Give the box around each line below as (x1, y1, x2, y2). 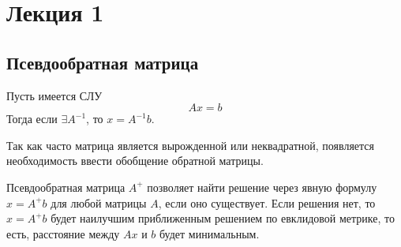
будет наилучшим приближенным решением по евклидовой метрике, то (51, 210, 395, 226)
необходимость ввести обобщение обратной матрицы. (6, 152, 264, 169)
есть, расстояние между (6, 225, 120, 241)
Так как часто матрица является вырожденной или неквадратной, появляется (6, 137, 374, 153)
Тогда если (6, 110, 58, 127)
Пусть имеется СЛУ (6, 87, 103, 103)
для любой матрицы (51, 194, 147, 211)
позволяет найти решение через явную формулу (147, 178, 377, 195)
